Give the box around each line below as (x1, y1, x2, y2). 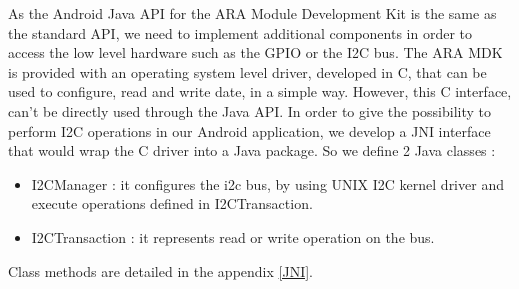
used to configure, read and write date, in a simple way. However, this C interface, (8, 81, 512, 102)
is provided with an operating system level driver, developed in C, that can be (8, 61, 487, 82)
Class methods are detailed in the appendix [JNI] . (8, 260, 314, 281)
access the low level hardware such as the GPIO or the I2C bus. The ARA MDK (8, 42, 503, 63)
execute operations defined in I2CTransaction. (31, 193, 313, 214)
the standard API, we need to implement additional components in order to (8, 22, 473, 43)
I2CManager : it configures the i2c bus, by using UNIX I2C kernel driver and (31, 173, 504, 194)
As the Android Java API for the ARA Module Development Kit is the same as (8, 3, 497, 23)
